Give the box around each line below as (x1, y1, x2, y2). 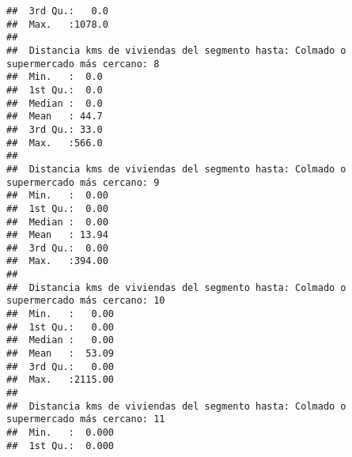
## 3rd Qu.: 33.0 (6, 123, 103, 135)
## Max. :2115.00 (6, 374, 115, 386)
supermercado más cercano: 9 (6, 176, 160, 188)
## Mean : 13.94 (6, 229, 108, 241)
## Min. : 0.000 (6, 427, 115, 438)
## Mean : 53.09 (6, 348, 115, 360)
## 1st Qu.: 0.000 (6, 440, 115, 451)
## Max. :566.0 (6, 137, 103, 149)
